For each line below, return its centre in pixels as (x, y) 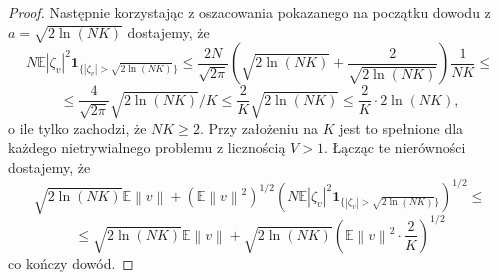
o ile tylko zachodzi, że (77, 127)
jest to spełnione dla (401, 127)
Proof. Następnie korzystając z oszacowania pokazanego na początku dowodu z (249, 12)
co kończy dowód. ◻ (71, 262)
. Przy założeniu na (258, 127)
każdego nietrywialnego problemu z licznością (147, 147)
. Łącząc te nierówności (394, 147)
